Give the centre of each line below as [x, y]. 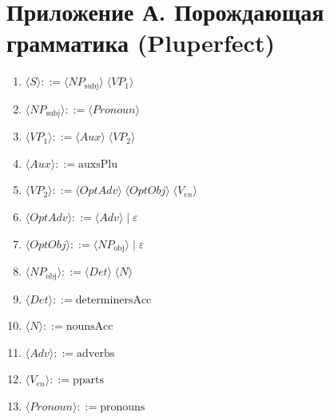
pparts [88, 380]
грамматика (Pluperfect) [141, 43]
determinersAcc [113, 300]
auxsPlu [98, 164]
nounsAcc [89, 327]
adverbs [96, 353]
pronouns [123, 407]
